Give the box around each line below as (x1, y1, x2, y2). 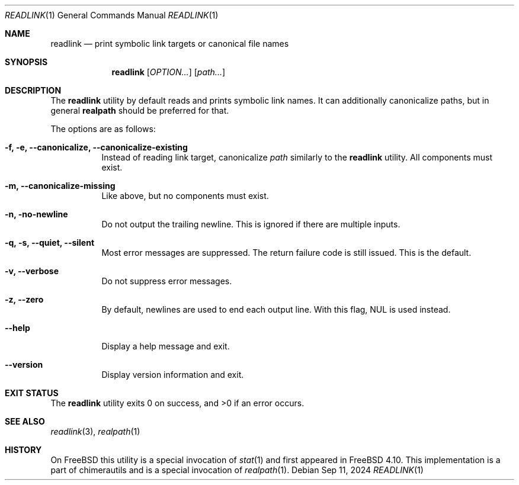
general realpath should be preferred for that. (50, 105, 229, 115)
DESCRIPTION (5, 85, 62, 95)
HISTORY (5, 445, 42, 455)
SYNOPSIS (5, 57, 48, 67)
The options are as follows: (50, 124, 156, 134)
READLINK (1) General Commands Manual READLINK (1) (5, 10, 219, 20)
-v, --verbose (5, 266, 59, 276)
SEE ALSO (5, 416, 45, 426)
